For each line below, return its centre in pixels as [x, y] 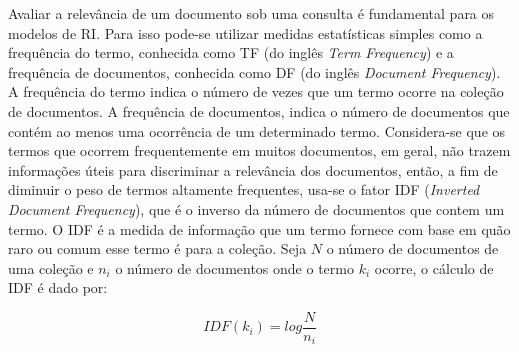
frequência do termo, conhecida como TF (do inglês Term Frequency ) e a [231, 52]
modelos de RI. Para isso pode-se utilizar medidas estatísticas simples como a [245, 32]
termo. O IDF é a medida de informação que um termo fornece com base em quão [259, 228]
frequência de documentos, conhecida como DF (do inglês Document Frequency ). [254, 71]
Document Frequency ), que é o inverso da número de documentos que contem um [256, 208]
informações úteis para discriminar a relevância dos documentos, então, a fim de [253, 169]
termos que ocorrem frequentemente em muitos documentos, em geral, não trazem [259, 150]
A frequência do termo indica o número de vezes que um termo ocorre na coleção [256, 91]
